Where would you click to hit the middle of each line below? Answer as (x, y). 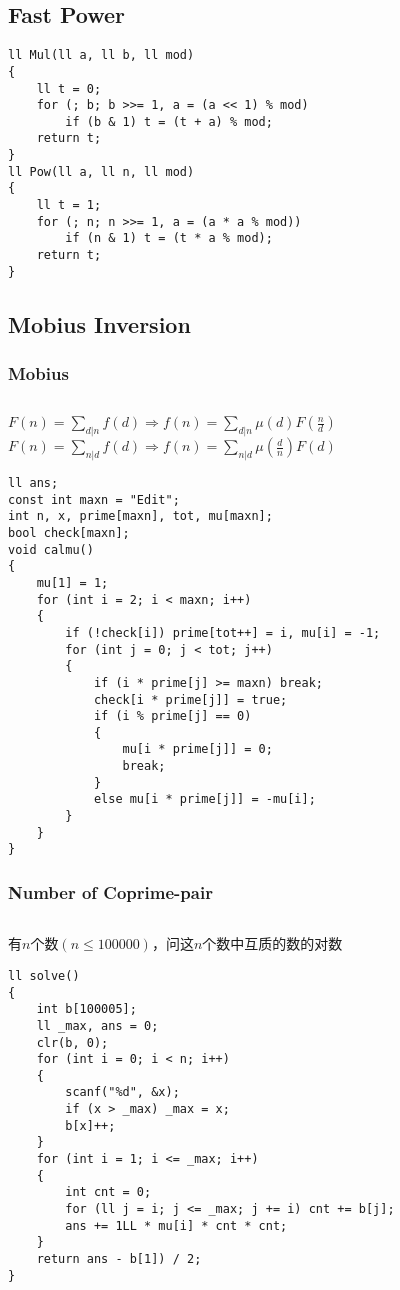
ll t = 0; (69, 88)
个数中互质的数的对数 (272, 943)
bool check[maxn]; (69, 532)
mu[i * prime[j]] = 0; (197, 749)
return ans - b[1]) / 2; (119, 1259)
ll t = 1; (69, 205)
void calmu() (51, 549)
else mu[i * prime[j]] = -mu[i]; (204, 799)
